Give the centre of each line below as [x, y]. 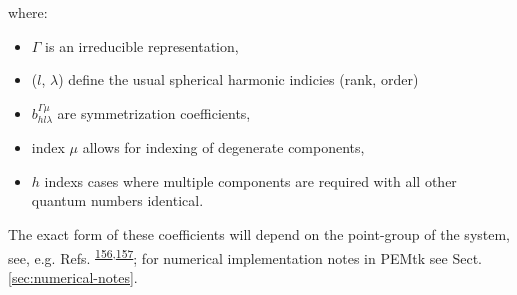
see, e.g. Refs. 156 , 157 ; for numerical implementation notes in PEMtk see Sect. [245, 256]
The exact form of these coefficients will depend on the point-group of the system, [259, 233]
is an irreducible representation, [142, 45]
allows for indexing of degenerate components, [223, 147]
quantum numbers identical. [117, 200]
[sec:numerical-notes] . [73, 276]
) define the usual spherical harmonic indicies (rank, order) [238, 79]
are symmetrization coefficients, [154, 112]
